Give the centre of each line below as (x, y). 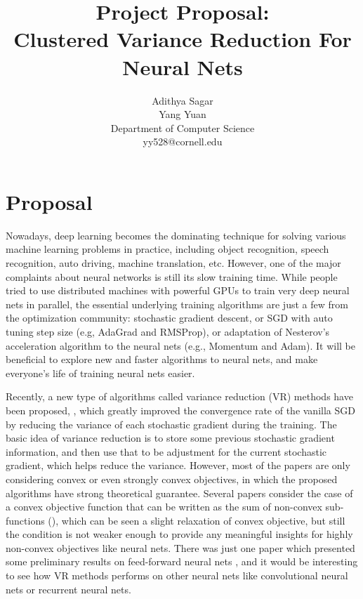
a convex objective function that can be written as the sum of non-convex (164, 507)
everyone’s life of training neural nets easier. (100, 373)
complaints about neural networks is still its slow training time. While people (172, 276)
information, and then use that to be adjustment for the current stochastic (166, 451)
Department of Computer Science (183, 127)
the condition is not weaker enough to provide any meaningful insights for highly (179, 534)
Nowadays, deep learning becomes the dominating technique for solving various (176, 235)
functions (25, 520)
